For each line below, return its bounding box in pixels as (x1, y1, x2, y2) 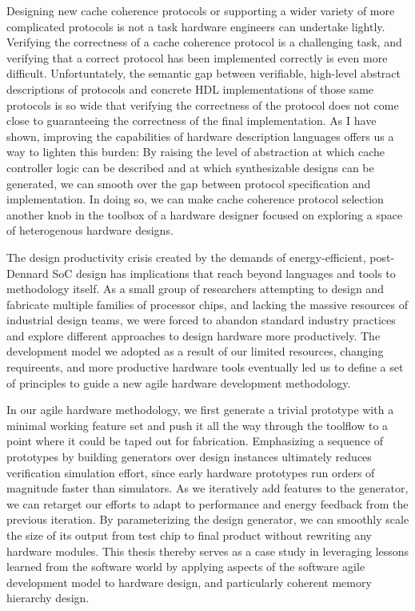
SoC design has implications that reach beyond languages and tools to (52, 264, 396, 281)
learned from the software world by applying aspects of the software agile (6, 558, 365, 575)
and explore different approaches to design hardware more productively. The (6, 327, 381, 344)
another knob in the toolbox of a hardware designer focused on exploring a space (6, 206, 403, 223)
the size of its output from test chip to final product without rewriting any (6, 527, 372, 543)
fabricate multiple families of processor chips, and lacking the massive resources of (6, 295, 409, 312)
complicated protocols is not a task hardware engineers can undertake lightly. (6, 18, 385, 34)
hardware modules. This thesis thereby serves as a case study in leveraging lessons (6, 542, 409, 559)
